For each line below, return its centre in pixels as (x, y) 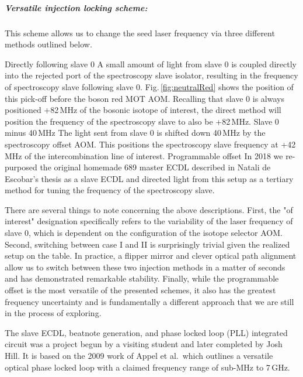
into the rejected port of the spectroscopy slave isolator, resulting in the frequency (151, 75)
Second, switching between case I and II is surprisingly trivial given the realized (147, 244)
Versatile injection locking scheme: (76, 7)
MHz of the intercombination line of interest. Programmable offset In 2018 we (144, 155)
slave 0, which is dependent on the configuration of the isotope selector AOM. (144, 233)
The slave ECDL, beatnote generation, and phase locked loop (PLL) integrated (146, 332)
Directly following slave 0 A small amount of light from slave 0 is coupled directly (151, 64)
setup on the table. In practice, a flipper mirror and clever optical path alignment (151, 256)
